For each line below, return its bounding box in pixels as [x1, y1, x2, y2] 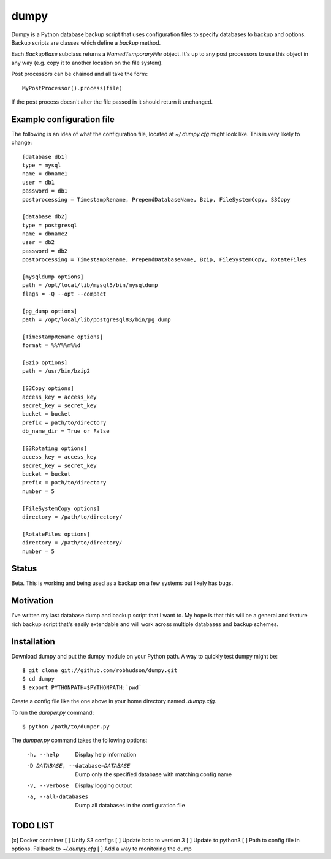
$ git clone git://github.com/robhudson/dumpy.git [22, 667, 178, 674]
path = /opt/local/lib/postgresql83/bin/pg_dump [22, 316, 171, 323]
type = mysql [22, 161, 61, 169]
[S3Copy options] [22, 385, 74, 392]
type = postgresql [22, 221, 78, 229]
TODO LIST [11, 820, 55, 831]
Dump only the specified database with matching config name [75, 770, 232, 778]
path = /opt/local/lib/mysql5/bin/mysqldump [22, 282, 159, 289]
